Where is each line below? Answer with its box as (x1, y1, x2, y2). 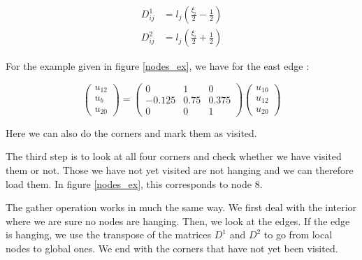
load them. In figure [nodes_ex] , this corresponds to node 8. (6, 176, 263, 191)
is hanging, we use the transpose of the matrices (6, 227, 212, 242)
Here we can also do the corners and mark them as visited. (6, 125, 257, 140)
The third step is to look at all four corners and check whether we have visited (6, 149, 342, 164)
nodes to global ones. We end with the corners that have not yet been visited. (6, 240, 338, 255)
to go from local (263, 227, 333, 242)
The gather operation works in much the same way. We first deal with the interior (6, 200, 357, 215)
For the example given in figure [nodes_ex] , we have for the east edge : (6, 59, 310, 73)
